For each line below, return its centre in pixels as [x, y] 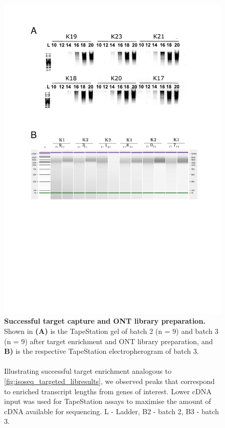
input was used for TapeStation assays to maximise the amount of [108, 401]
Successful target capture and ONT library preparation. [105, 321]
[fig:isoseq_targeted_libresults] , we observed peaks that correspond [109, 381]
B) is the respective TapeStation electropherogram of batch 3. [102, 351]
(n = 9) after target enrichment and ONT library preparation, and [109, 341]
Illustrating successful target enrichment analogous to [88, 371]
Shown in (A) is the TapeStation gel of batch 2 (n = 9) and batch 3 [111, 331]
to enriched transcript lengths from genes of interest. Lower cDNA [108, 391]
